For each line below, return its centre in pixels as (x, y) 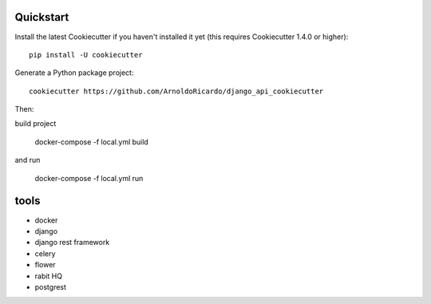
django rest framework (72, 243)
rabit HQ (49, 276)
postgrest (51, 286)
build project (36, 124)
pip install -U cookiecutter (86, 55)
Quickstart (42, 17)
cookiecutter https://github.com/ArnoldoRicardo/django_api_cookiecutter (176, 91)
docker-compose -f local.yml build (92, 142)
